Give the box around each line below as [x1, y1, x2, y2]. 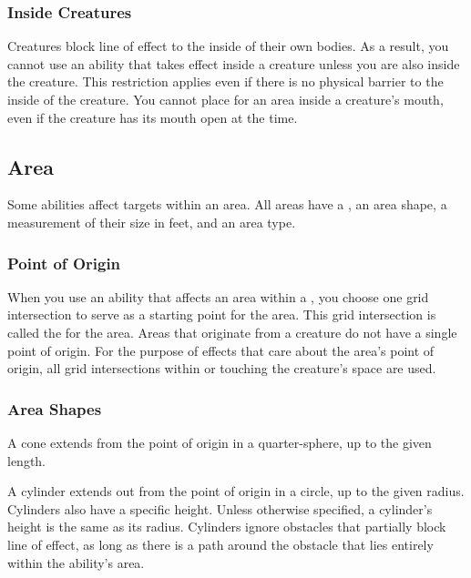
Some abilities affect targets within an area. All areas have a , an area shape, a [7, 195, 447, 214]
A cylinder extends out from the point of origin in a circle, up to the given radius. [7, 482, 465, 501]
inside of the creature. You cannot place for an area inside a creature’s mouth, [7, 90, 444, 108]
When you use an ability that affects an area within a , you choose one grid [7, 287, 429, 306]
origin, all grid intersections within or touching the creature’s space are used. [7, 359, 436, 378]
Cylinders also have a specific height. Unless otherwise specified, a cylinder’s [7, 499, 433, 518]
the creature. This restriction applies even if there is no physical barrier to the [7, 72, 444, 91]
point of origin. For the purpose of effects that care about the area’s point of [7, 340, 435, 360]
